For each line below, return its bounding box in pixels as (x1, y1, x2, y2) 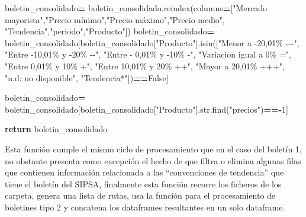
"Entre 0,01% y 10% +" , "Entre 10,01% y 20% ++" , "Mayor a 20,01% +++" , (5, 59, 285, 72)
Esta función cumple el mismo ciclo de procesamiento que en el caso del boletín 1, (5, 142, 302, 155)
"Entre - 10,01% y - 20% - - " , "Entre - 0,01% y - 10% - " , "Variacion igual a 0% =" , (5, 48, 291, 60)
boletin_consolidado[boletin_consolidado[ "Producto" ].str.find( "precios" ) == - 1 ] (5, 103, 288, 115)
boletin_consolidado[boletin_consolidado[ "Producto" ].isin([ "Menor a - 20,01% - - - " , (5, 36, 299, 49)
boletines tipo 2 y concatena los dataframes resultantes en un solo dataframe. (5, 200, 285, 213)
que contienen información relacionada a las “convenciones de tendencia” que (5, 166, 284, 178)
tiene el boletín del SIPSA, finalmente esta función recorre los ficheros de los (5, 177, 282, 190)
